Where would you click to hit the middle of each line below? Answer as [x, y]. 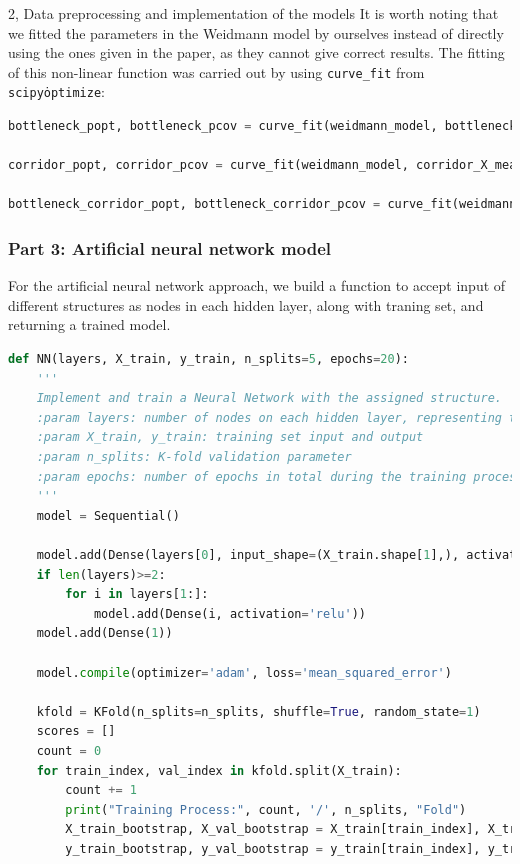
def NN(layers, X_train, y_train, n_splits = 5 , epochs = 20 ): [208, 359]
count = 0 [69, 750]
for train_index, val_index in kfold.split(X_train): [219, 770]
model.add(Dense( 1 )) [104, 633]
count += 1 [101, 790]
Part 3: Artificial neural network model [169, 247]
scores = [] [76, 731]
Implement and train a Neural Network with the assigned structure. [269, 398]
